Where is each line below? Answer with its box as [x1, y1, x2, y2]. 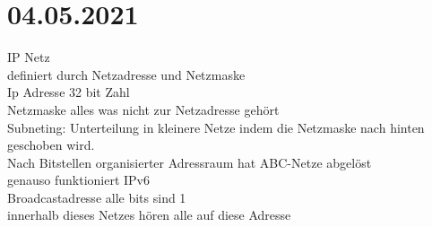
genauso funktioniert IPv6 [7, 170, 151, 189]
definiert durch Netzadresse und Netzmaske [7, 65, 246, 83]
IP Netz [7, 48, 50, 66]
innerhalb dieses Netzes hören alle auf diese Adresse [7, 205, 291, 224]
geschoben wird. [7, 135, 95, 154]
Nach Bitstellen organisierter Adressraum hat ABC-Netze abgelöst [7, 153, 372, 171]
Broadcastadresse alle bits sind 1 [7, 188, 186, 206]
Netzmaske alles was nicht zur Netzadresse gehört [7, 100, 280, 118]
